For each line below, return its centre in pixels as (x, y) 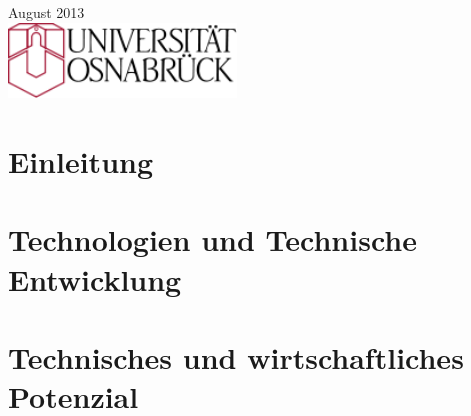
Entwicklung (95, 278)
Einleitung (81, 160)
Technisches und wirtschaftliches (236, 356)
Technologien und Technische (212, 239)
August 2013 (46, 12)
